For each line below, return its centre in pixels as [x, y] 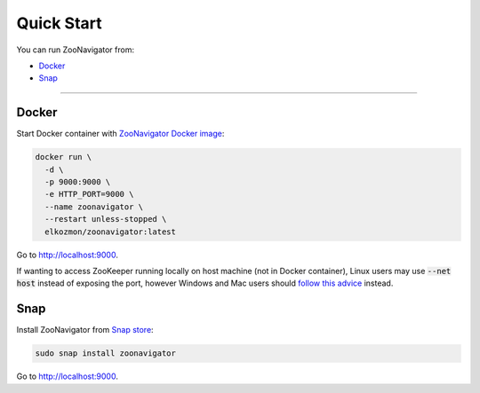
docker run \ [64, 157]
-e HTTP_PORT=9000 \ [89, 194]
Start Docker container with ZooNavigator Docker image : [120, 134]
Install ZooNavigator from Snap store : [85, 330]
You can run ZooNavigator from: [76, 50]
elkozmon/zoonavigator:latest [111, 232]
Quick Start [59, 23]
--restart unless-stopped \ [106, 219]
